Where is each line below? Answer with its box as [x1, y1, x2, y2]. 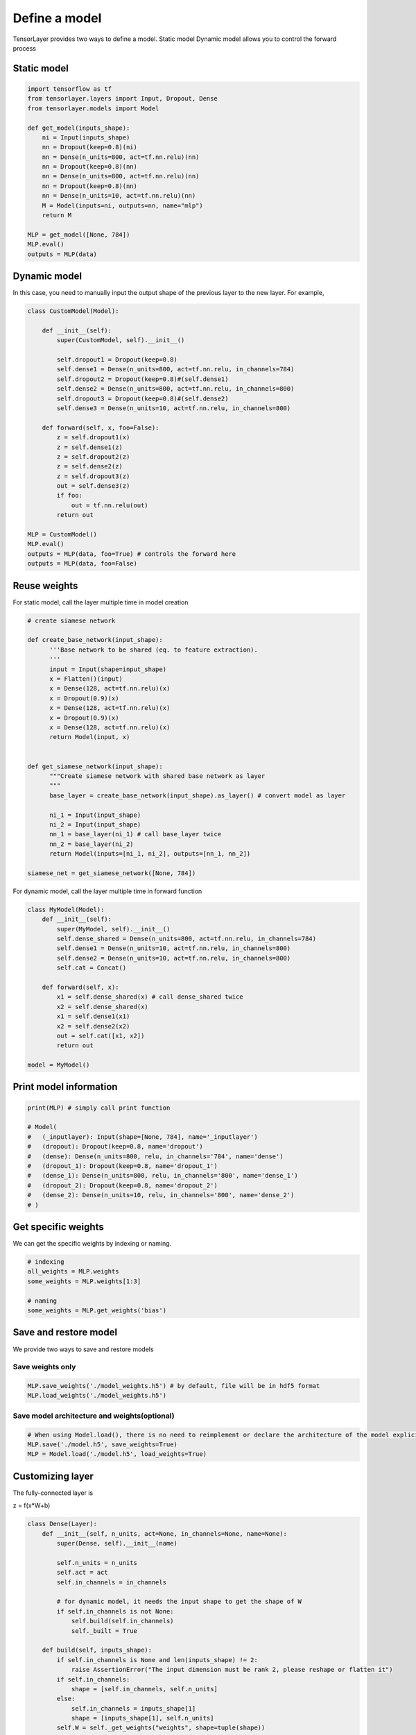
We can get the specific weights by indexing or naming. [12, 1239, 172, 1248]
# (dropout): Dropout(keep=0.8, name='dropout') [27, 1142, 204, 1151]
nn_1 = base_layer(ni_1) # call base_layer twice [49, 830, 222, 838]
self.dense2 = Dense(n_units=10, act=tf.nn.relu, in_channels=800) [56, 954, 291, 962]
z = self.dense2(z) [56, 462, 123, 471]
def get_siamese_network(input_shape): [27, 762, 163, 770]
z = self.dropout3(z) [56, 472, 130, 480]
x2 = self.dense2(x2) [56, 1022, 130, 1030]
